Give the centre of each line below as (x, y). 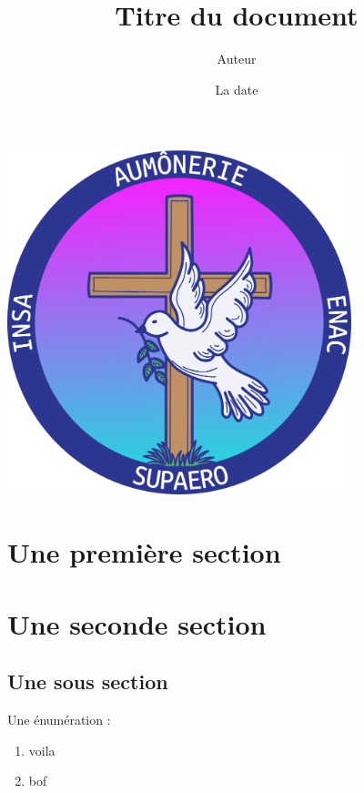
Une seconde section (137, 623)
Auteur (237, 59)
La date (237, 89)
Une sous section (88, 681)
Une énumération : (59, 719)
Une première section (144, 552)
